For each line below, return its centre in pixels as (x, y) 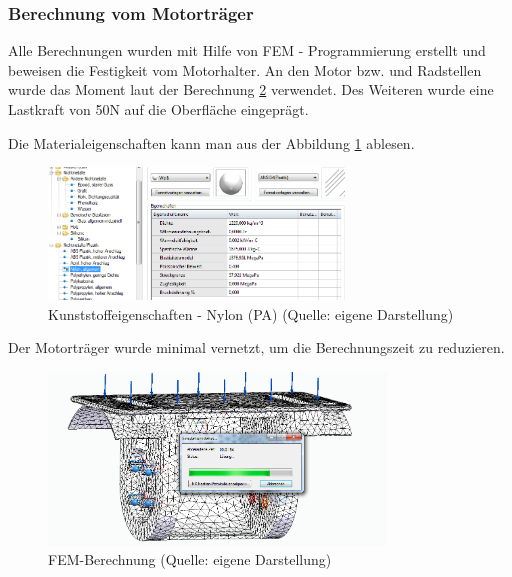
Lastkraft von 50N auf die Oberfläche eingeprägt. (158, 109)
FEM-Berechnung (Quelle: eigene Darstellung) (190, 559)
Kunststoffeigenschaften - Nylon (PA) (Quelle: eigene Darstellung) (251, 313)
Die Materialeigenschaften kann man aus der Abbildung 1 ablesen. (211, 142)
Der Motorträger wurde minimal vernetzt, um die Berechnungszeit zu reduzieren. (256, 347)
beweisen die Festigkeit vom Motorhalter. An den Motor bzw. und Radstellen (245, 69)
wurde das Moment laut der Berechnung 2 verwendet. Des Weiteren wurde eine (251, 89)
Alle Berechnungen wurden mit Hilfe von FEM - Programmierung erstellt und (247, 50)
